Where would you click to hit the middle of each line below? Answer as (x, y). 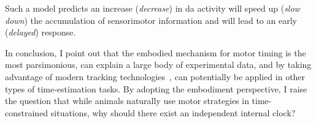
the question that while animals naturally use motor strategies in (127, 101)
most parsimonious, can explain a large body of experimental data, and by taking (158, 65)
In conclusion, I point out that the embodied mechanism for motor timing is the (156, 52)
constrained (27, 112)
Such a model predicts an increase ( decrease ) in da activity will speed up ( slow (152, 8)
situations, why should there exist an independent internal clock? (173, 112)
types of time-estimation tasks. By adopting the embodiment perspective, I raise (156, 88)
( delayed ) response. (40, 32)
